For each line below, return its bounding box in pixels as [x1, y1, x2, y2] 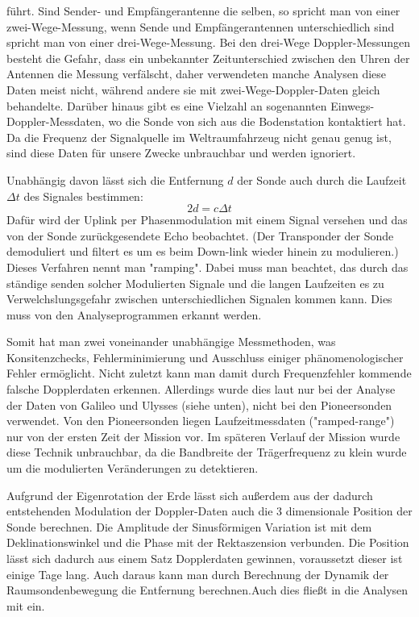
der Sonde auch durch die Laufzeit [237, 171, 407, 188]
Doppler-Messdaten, [6, 113, 105, 130]
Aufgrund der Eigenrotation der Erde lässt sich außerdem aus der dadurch [6, 486, 373, 503]
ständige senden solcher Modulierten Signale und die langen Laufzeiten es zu [6, 274, 384, 291]
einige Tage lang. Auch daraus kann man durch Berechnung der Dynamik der [6, 565, 389, 582]
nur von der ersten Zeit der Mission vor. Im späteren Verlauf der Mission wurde [6, 427, 400, 444]
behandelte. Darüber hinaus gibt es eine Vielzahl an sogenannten [6, 97, 327, 114]
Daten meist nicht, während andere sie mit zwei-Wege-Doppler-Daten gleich [6, 81, 380, 98]
